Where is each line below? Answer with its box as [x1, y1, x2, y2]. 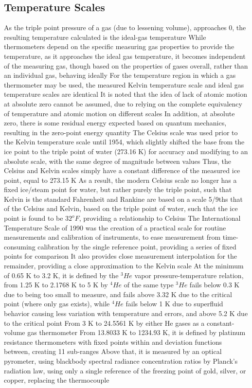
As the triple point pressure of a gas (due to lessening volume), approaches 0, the [4, 22, 246, 33]
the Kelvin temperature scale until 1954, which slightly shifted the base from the [4, 137, 245, 147]
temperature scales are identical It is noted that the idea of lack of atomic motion [4, 89, 248, 99]
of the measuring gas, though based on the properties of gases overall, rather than [4, 60, 248, 71]
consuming [4, 241, 36, 251]
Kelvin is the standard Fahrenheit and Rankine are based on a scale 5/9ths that [4, 194, 243, 204]
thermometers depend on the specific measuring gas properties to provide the [4, 41, 234, 52]
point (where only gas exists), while [4, 299, 110, 309]
